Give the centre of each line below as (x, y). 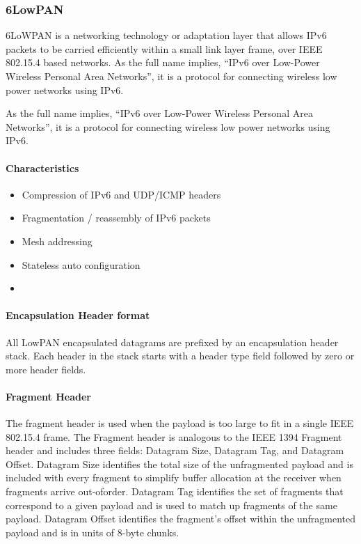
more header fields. (46, 369)
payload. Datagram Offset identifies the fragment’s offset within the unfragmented (181, 519)
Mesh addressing (57, 241)
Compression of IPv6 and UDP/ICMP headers (121, 194)
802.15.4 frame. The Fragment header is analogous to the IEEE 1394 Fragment (174, 436)
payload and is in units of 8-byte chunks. (93, 532)
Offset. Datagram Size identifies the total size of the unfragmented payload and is (179, 464)
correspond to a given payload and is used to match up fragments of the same (171, 505)
